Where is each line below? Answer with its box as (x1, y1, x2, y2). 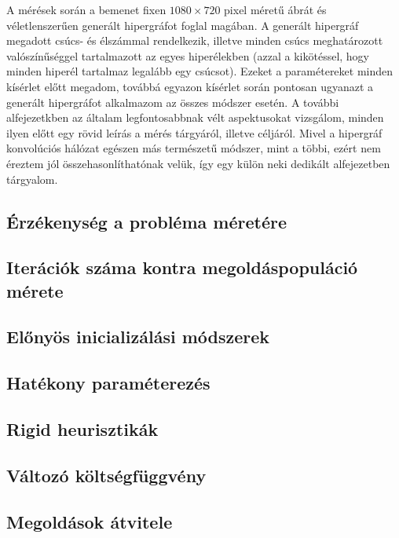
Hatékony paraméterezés (6, 371, 210, 395)
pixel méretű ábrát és (224, 2, 327, 17)
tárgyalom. (6, 170, 58, 187)
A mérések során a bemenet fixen (6, 2, 167, 17)
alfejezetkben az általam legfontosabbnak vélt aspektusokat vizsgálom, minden (6, 109, 384, 126)
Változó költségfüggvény (6, 463, 207, 487)
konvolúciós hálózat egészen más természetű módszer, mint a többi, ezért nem (6, 140, 381, 156)
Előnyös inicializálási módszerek (6, 324, 270, 349)
